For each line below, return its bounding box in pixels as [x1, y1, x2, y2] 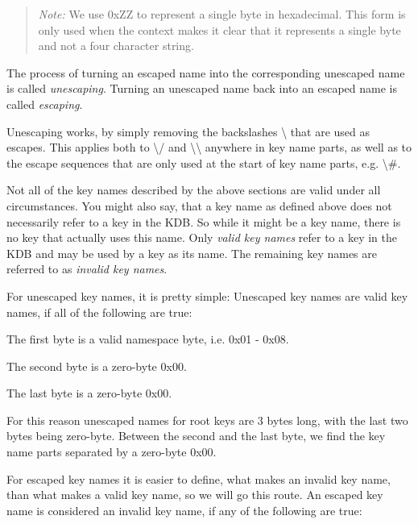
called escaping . [6, 95, 83, 112]
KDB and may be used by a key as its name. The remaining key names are [6, 244, 377, 261]
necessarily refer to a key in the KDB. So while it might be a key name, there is [6, 213, 401, 230]
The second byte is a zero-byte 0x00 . [6, 357, 187, 374]
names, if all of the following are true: [6, 303, 192, 320]
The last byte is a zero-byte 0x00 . [6, 385, 172, 401]
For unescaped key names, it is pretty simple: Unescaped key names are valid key [6, 287, 408, 304]
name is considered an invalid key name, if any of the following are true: [6, 501, 362, 518]
